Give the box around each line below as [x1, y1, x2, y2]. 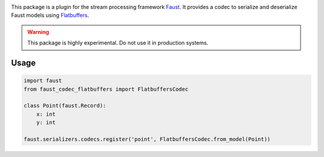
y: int [36, 119, 56, 126]
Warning [27, 28, 49, 35]
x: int [36, 110, 56, 118]
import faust [23, 78, 62, 84]
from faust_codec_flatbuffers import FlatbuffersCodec [23, 85, 188, 93]
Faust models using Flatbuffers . [11, 12, 89, 19]
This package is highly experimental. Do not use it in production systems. [27, 39, 209, 47]
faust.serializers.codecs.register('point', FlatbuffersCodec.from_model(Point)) [23, 136, 271, 143]
